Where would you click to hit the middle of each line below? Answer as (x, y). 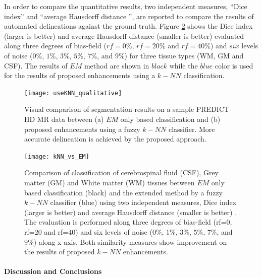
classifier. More (192, 129)
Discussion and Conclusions (53, 271)
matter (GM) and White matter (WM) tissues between (110, 183)
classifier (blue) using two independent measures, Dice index (143, 202)
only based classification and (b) (170, 119)
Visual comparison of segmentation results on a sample (109, 109)
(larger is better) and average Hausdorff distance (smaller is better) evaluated (124, 36)
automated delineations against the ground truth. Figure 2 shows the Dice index (128, 26)
